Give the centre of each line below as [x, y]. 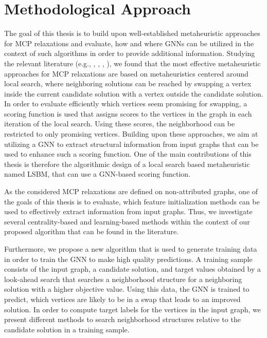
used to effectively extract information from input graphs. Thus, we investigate [128, 211]
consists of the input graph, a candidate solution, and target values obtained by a [133, 269]
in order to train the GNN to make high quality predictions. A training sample [128, 259]
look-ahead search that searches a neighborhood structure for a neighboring [123, 279]
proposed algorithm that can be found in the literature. [92, 231]
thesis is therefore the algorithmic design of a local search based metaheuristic [127, 164]
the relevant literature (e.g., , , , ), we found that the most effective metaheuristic [132, 63]
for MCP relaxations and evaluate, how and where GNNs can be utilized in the [129, 43]
